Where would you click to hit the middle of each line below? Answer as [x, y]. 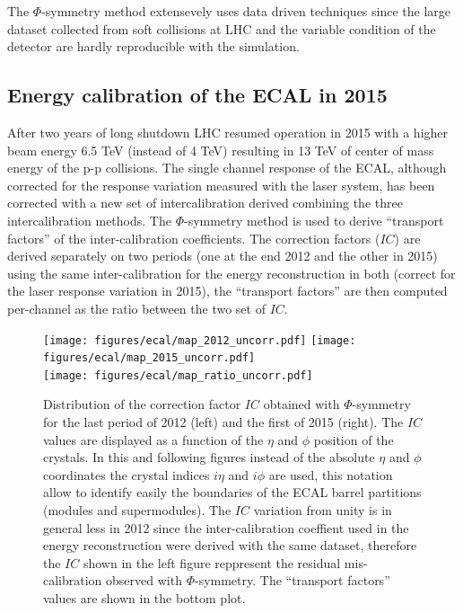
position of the [354, 439]
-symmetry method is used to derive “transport [314, 220]
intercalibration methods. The [89, 220]
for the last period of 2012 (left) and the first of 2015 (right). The [223, 422]
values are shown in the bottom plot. [144, 598]
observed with [144, 580]
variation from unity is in [323, 510]
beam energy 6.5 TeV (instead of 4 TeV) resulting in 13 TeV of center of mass [221, 150]
